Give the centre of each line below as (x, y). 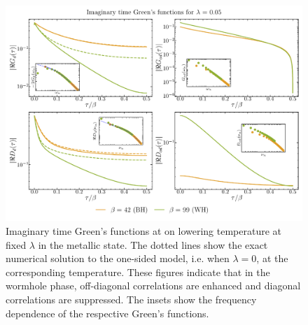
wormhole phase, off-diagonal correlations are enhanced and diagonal (153, 286)
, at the (272, 258)
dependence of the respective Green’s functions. (107, 313)
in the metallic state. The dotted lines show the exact (153, 244)
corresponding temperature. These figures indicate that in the (138, 272)
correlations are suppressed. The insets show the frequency (131, 299)
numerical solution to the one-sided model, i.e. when (118, 258)
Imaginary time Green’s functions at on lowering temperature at (144, 231)
